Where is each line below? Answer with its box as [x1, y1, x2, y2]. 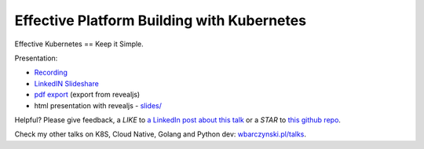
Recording [34, 67, 68, 78]
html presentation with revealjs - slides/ [34, 100, 163, 110]
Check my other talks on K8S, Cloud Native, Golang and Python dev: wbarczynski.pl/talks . [14, 129, 306, 139]
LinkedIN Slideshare [34, 78, 100, 88]
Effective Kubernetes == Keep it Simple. [14, 39, 144, 49]
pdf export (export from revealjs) [34, 90, 141, 100]
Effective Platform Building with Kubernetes [14, 12, 306, 29]
